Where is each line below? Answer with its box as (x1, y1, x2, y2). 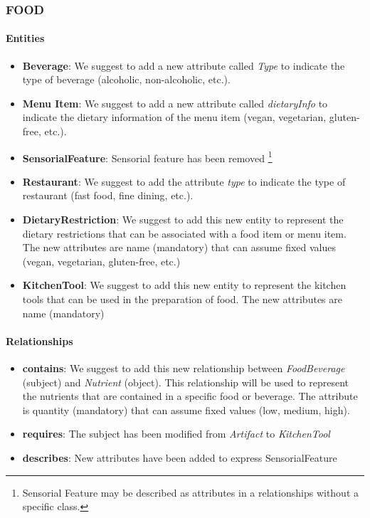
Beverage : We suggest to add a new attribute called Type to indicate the (22, 58, 345, 73)
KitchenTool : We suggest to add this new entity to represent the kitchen (22, 277, 347, 292)
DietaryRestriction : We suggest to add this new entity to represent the (22, 212, 344, 227)
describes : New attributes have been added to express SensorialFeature (22, 450, 337, 465)
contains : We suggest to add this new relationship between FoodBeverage (22, 361, 345, 375)
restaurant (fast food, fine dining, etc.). (22, 188, 194, 203)
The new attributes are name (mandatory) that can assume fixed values (22, 240, 337, 255)
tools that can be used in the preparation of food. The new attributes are (22, 292, 342, 307)
